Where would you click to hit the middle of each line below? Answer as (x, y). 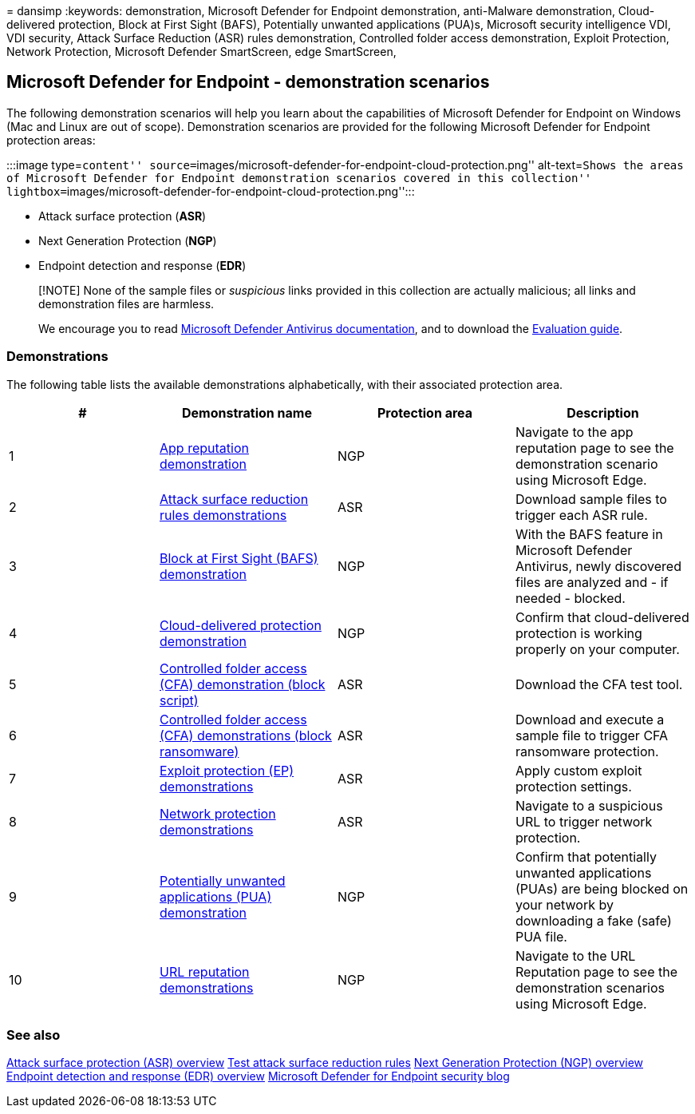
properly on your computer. (598, 649)
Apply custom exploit (579, 770)
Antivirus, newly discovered (598, 566)
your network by (565, 904)
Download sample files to (591, 499)
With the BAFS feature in (589, 534)
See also (34, 1035)
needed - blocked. (571, 598)
